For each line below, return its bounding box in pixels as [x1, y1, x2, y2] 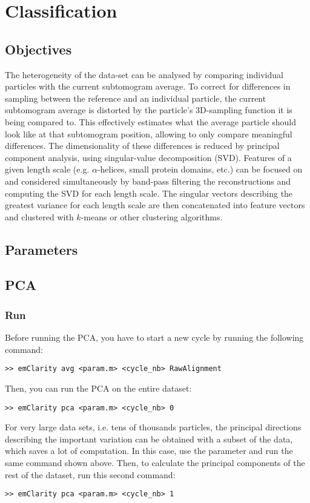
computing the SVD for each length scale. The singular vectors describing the [5, 186, 293, 199]
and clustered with [5, 210, 74, 223]
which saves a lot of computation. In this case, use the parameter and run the [5, 444, 293, 457]
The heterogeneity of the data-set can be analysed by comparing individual [5, 68, 283, 81]
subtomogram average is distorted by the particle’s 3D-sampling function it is [5, 104, 292, 116]
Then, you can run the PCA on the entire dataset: [5, 381, 192, 394]
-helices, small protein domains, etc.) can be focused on [97, 163, 303, 176]
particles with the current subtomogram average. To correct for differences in [5, 80, 291, 93]
